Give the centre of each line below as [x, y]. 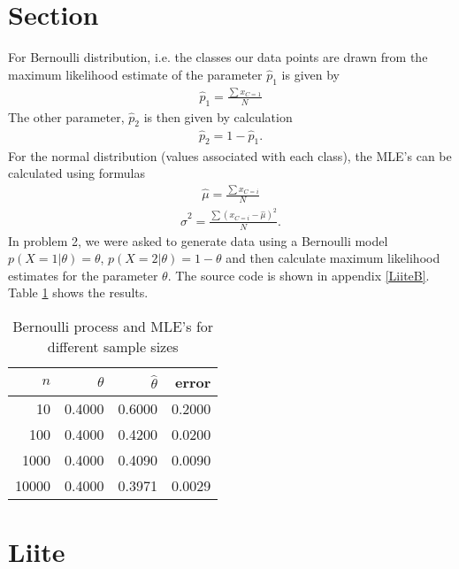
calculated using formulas [76, 173]
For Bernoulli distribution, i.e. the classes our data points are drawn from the [218, 57]
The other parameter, [66, 116]
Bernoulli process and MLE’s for [113, 326]
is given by [311, 74]
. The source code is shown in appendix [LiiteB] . [298, 275]
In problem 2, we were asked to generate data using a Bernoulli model [198, 240]
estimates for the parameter [83, 275]
